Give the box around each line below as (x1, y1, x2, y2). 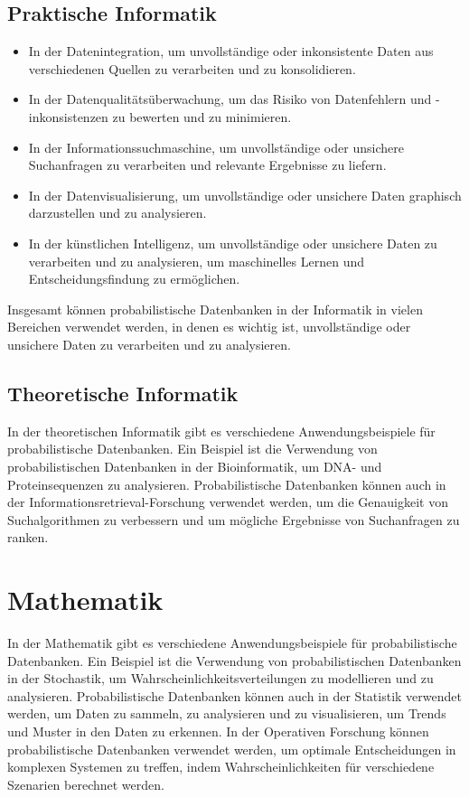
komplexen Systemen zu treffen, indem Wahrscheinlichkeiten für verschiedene (7, 757, 435, 776)
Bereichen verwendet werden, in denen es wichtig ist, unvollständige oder (7, 317, 411, 336)
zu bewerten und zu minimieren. (112, 107, 292, 126)
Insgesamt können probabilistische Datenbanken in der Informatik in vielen (7, 299, 423, 318)
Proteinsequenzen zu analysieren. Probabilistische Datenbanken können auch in (7, 474, 446, 493)
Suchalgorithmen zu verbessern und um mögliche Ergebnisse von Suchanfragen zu (7, 510, 460, 529)
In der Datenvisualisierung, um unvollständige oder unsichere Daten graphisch (28, 185, 462, 204)
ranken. (7, 528, 49, 547)
